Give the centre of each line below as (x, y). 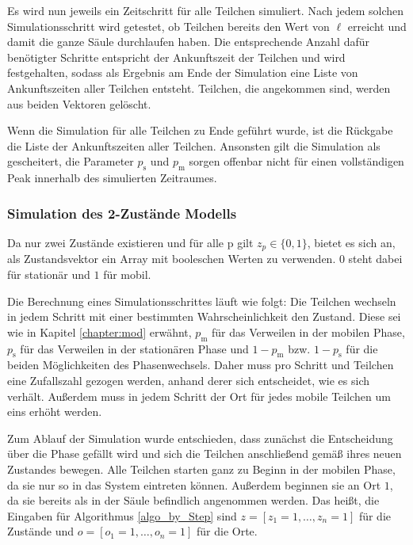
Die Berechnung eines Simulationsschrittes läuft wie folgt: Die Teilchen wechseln (202, 301)
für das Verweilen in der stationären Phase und (134, 348)
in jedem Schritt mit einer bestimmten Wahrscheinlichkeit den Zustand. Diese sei (204, 316)
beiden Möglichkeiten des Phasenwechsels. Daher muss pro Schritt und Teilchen (201, 365)
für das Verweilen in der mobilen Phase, (308, 332)
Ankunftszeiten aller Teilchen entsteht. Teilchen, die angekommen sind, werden (199, 88)
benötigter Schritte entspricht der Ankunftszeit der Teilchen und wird (176, 57)
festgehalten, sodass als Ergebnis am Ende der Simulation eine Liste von (183, 72)
